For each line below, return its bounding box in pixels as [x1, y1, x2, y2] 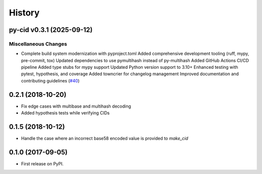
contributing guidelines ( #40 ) [21, 78, 80, 83]
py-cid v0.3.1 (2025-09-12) [9, 26, 93, 34]
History [9, 7, 40, 18]
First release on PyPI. [21, 160, 64, 167]
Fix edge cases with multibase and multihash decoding [21, 103, 131, 109]
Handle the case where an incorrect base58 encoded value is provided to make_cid [21, 136, 189, 142]
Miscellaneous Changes [9, 40, 67, 47]
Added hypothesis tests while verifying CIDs [21, 110, 110, 116]
